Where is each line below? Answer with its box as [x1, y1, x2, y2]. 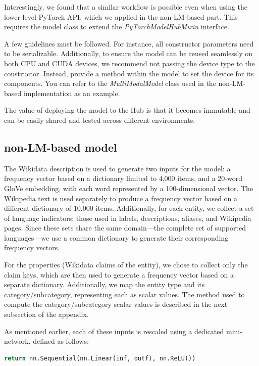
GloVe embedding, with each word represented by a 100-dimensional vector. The [4, 182, 253, 193]
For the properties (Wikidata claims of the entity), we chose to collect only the [4, 259, 248, 270]
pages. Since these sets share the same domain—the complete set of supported [4, 222, 246, 233]
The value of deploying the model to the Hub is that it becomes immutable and [4, 105, 250, 115]
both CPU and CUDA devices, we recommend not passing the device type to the [4, 58, 255, 68]
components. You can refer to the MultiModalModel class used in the [4, 78, 216, 88]
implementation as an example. [23, 87, 120, 98]
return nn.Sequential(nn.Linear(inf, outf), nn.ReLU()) [4, 354, 196, 362]
